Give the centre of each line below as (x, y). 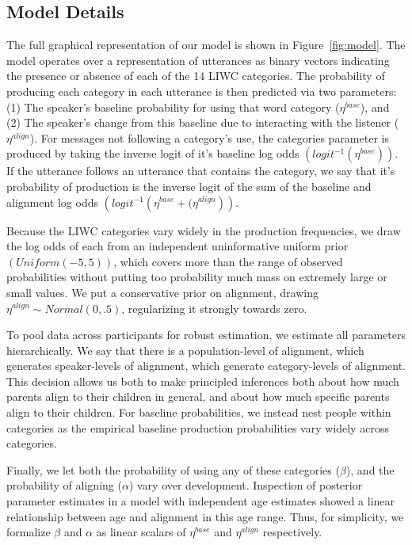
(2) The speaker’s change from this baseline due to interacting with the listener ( (203, 122)
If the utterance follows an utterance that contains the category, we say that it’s (201, 171)
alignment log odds (52, 202)
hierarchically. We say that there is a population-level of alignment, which (185, 350)
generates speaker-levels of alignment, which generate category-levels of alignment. (206, 366)
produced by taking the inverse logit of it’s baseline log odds (153, 153)
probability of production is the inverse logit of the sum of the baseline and (189, 186)
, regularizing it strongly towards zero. (214, 308)
